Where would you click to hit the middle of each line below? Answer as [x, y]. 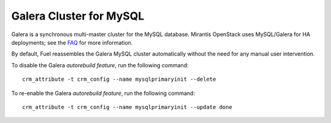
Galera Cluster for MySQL [78, 16]
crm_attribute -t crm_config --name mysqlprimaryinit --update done [127, 107]
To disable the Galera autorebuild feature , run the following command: [100, 65]
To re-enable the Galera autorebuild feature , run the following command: [103, 93]
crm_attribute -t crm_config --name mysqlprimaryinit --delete [119, 79]
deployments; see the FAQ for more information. [72, 42]
